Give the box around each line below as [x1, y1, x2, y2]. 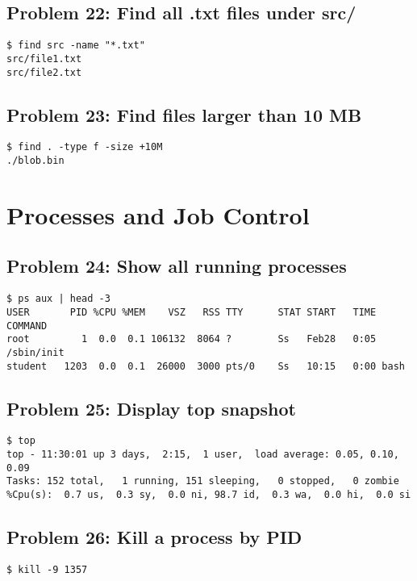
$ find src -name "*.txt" [6, 40, 145, 52]
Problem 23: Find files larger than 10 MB [6, 102, 362, 127]
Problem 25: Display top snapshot [6, 395, 296, 420]
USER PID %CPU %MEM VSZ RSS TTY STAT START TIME [6, 306, 377, 318]
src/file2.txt [6, 66, 82, 78]
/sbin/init [6, 346, 65, 358]
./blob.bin [6, 155, 65, 167]
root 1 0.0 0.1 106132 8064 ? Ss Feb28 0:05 [6, 333, 377, 345]
